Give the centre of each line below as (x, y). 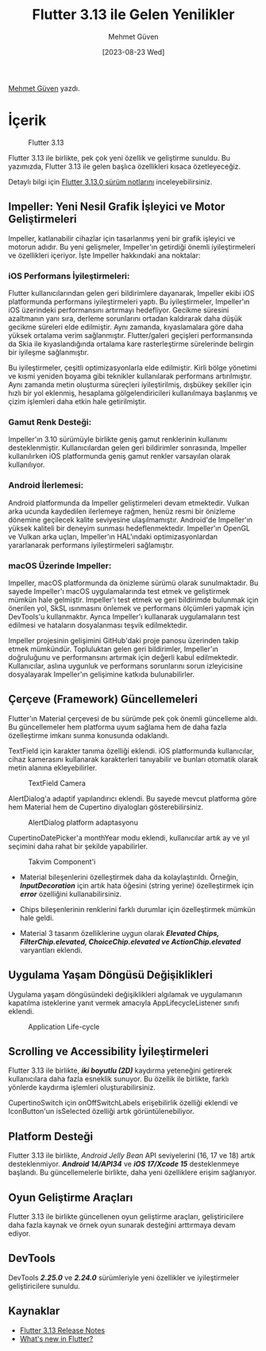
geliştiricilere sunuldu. (44, 1286)
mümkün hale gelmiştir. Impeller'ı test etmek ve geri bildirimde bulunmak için (133, 600)
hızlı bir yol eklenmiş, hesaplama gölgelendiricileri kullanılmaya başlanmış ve (133, 393)
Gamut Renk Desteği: (50, 421)
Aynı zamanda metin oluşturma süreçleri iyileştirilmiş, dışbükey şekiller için (130, 384)
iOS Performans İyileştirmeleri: (69, 276)
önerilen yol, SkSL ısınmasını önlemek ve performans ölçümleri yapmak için (131, 608)
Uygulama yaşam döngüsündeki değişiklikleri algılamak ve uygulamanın (125, 994)
